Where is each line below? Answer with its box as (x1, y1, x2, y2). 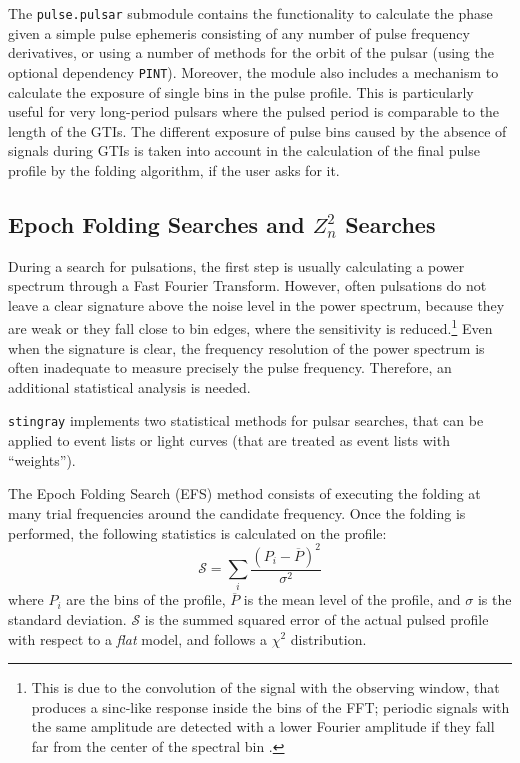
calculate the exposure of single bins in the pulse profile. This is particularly (8, 81, 474, 102)
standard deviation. (8, 608, 127, 629)
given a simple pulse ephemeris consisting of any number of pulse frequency (8, 22, 470, 43)
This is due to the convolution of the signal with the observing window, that (31, 677, 500, 698)
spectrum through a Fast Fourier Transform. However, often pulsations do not (8, 275, 487, 296)
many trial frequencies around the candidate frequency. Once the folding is (8, 502, 466, 523)
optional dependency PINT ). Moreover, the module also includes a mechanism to (8, 61, 499, 82)
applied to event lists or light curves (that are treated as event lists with (8, 430, 450, 451)
